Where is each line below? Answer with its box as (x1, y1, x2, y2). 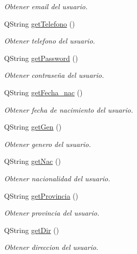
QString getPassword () (4, 52, 78, 63)
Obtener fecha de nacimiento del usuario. (4, 104, 133, 115)
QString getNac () (4, 156, 61, 166)
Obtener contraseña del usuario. (4, 70, 104, 80)
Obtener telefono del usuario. (4, 35, 95, 46)
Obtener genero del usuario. (4, 138, 91, 149)
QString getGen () (4, 121, 62, 132)
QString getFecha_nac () (4, 87, 83, 97)
